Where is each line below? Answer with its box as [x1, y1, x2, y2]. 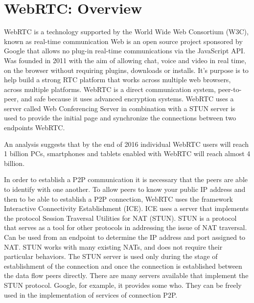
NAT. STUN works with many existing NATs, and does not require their [4, 241, 223, 252]
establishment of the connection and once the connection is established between [4, 260, 242, 271]
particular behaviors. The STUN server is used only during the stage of [4, 251, 218, 261]
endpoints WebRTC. [4, 122, 65, 133]
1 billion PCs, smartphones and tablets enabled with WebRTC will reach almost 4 [4, 148, 251, 159]
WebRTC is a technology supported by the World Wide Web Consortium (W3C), [4, 26, 249, 37]
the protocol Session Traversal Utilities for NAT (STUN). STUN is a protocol [4, 212, 237, 223]
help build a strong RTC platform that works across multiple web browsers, [4, 74, 231, 85]
